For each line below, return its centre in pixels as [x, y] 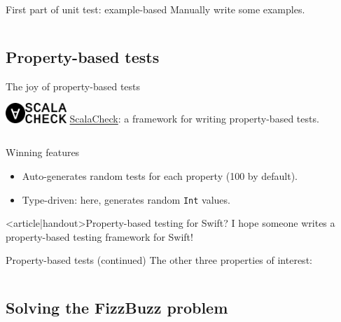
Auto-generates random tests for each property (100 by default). [160, 175]
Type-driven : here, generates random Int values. [126, 199]
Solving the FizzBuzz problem [117, 308]
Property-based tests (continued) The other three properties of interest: [159, 260]
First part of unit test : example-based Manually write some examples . [155, 9]
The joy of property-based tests [73, 86]
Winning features [43, 152]
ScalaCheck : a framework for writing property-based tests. [194, 119]
